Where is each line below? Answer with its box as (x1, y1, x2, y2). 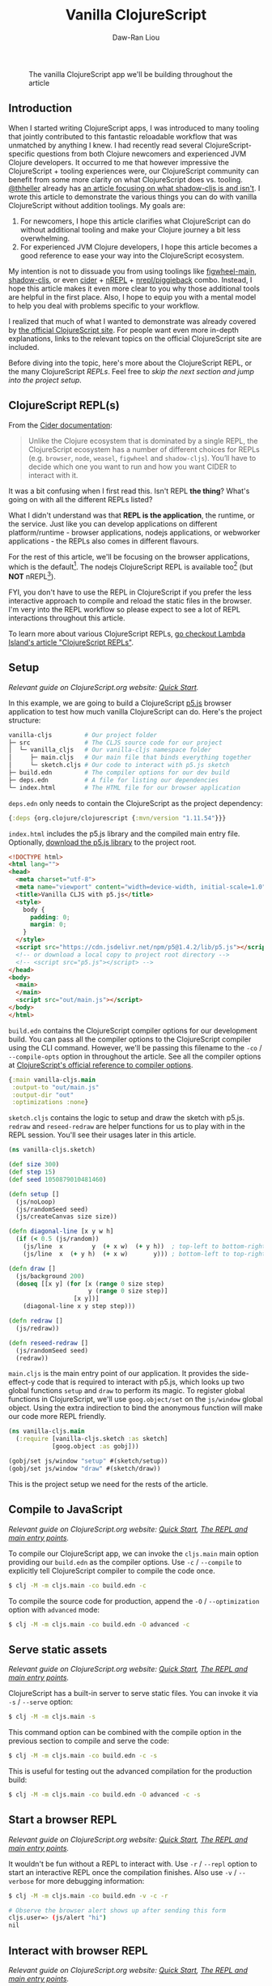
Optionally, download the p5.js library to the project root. (8, 837, 197, 847)
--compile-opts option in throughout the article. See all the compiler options (8, 1051, 261, 1061)
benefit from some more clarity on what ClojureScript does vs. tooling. (8, 174, 243, 184)
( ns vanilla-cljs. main (8, 1427, 85, 1435)
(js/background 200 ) (15, 1272, 85, 1281)
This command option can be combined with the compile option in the (8, 1728, 242, 1737)
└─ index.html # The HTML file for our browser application (8, 783, 241, 791)
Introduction (8, 101, 73, 115)
